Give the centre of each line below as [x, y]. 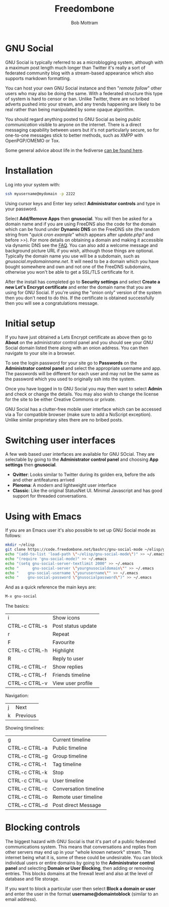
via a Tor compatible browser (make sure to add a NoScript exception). [79, 415]
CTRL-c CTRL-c [28, 789]
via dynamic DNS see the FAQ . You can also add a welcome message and [81, 245]
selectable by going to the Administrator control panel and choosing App [82, 460]
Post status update [75, 626]
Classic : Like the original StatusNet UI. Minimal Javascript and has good [87, 490]
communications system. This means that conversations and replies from [81, 847]
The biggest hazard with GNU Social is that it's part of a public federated [80, 842]
